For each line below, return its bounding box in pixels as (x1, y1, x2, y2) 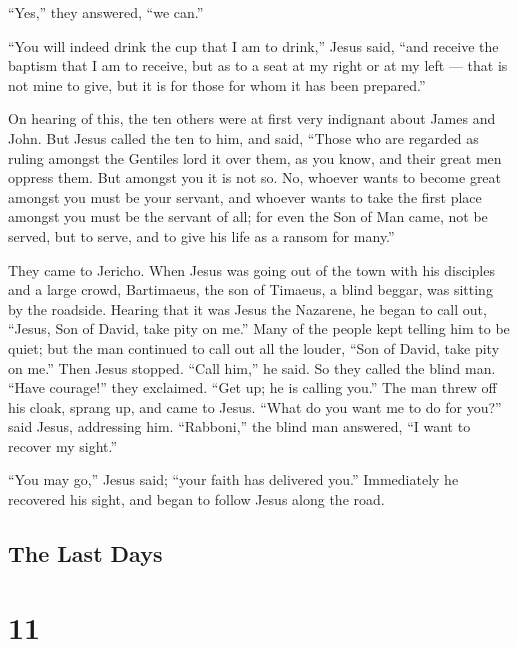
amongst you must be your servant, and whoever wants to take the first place (8, 186, 482, 207)
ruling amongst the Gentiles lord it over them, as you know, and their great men (8, 147, 502, 168)
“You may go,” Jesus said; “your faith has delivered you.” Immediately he (8, 469, 459, 490)
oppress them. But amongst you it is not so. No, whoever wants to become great (8, 167, 502, 188)
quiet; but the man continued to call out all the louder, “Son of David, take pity (8, 337, 500, 358)
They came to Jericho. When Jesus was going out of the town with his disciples (8, 259, 495, 280)
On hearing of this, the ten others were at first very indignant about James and (8, 108, 496, 129)
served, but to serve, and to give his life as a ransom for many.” (8, 225, 395, 246)
